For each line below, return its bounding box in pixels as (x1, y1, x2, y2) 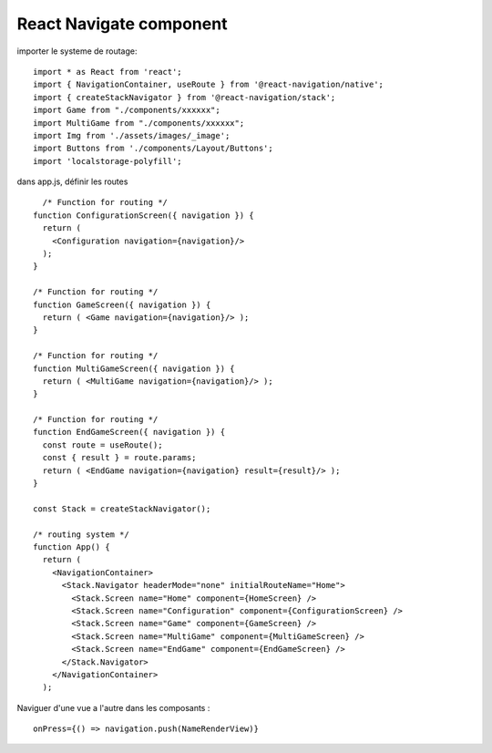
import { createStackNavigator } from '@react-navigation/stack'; (33, 92, 336, 102)
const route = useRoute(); (42, 439, 163, 450)
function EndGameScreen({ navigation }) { (33, 427, 226, 438)
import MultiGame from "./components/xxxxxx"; (33, 118, 245, 128)
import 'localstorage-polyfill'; (33, 156, 182, 166)
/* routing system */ (33, 529, 129, 540)
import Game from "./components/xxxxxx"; (33, 105, 220, 116)
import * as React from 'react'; (33, 67, 182, 77)
